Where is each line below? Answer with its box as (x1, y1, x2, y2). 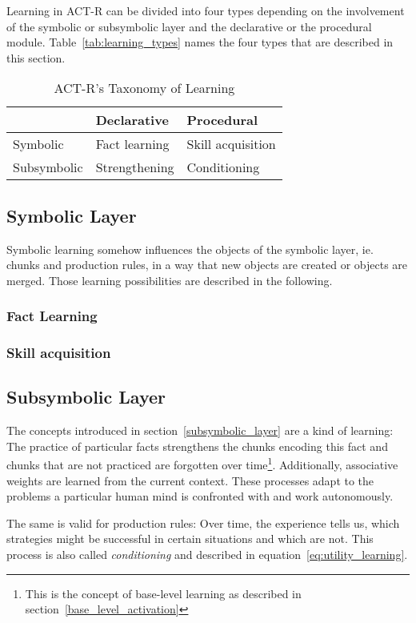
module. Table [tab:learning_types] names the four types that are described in (6, 34, 394, 50)
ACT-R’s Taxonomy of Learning (54, 78, 235, 98)
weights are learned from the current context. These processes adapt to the (6, 472, 374, 488)
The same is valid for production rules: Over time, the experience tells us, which (6, 514, 400, 531)
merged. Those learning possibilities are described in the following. (6, 271, 333, 288)
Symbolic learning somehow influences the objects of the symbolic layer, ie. (6, 240, 374, 257)
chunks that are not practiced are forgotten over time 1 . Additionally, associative (6, 454, 398, 473)
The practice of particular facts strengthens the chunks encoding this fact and (6, 437, 388, 454)
